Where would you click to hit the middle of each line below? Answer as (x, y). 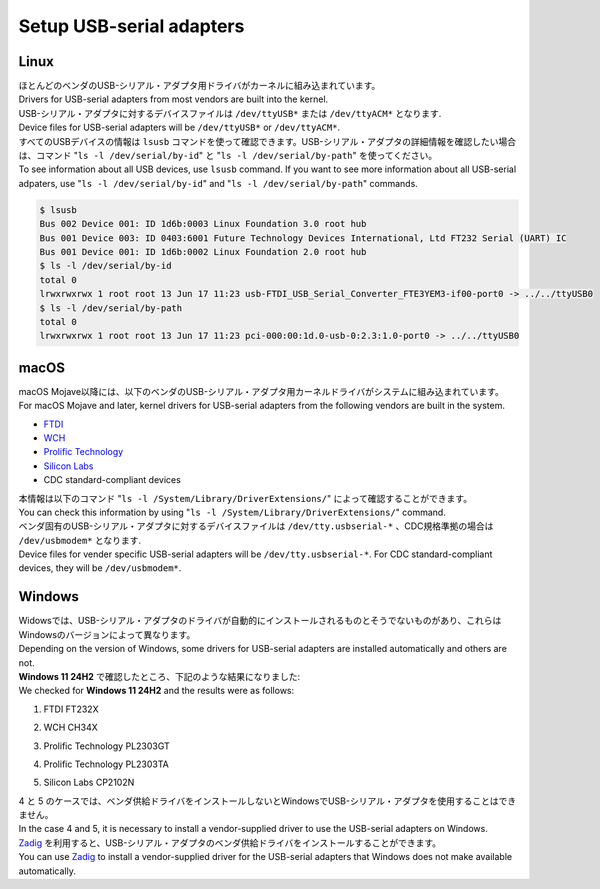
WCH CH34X (71, 727)
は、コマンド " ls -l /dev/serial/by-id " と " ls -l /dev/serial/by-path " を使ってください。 (228, 156)
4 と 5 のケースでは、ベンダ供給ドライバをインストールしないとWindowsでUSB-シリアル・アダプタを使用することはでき (267, 801)
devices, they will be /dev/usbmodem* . (100, 568)
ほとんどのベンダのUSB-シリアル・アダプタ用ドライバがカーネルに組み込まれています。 (199, 86)
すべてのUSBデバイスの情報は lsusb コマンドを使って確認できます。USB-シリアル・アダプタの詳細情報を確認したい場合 (267, 141)
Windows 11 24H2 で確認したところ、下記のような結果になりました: (159, 676)
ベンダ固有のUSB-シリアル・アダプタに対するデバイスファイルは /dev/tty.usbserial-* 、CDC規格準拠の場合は (256, 526)
